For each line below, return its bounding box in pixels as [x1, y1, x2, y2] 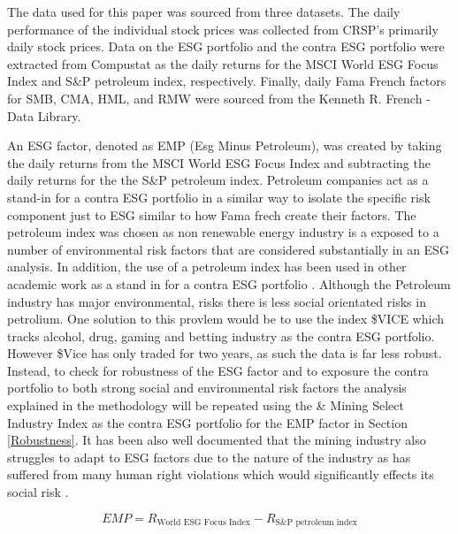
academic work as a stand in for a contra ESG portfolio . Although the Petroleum [7, 274, 451, 293]
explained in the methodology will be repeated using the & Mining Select [7, 396, 404, 415]
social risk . [7, 483, 69, 501]
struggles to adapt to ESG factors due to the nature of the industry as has [7, 447, 411, 466]
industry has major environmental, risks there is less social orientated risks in [7, 292, 426, 310]
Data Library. [7, 106, 81, 125]
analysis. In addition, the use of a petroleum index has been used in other [7, 257, 407, 276]
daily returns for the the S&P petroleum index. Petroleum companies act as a [7, 171, 429, 189]
